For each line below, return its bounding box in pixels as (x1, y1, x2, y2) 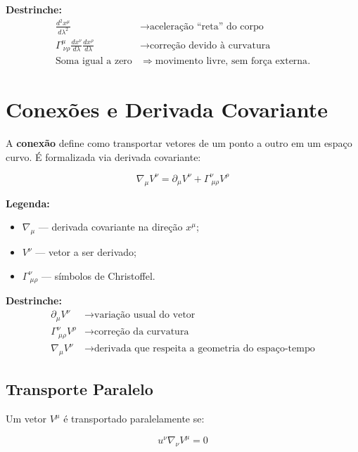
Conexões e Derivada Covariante (6, 95, 328, 124)
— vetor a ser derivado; (35, 245, 136, 259)
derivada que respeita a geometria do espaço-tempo (94, 344, 315, 354)
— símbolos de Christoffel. (41, 268, 155, 283)
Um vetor (6, 411, 46, 426)
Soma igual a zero (55, 56, 132, 67)
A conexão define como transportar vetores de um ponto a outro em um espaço (6, 136, 352, 150)
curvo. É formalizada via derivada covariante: (6, 149, 201, 164)
